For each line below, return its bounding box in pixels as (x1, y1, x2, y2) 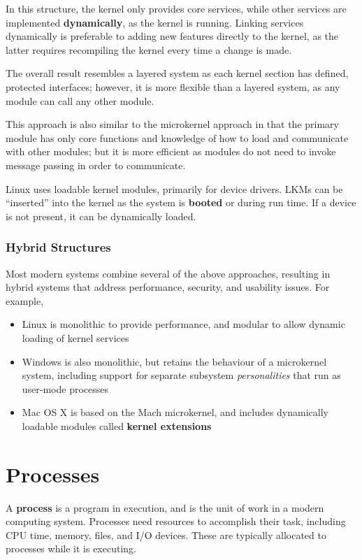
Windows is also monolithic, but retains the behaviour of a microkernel (22, 354, 327, 368)
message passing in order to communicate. (6, 157, 186, 172)
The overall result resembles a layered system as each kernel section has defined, (6, 66, 349, 80)
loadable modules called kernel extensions (22, 418, 212, 433)
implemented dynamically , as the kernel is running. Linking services (6, 15, 304, 29)
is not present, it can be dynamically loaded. (6, 208, 196, 223)
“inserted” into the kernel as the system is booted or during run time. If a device (6, 195, 356, 210)
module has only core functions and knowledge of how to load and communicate (6, 130, 349, 145)
